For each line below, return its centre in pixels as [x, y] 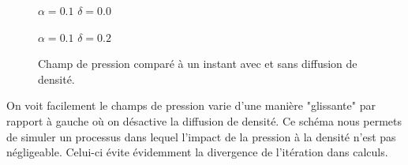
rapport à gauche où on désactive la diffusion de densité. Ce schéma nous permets [204, 120]
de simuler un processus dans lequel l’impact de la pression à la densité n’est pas [201, 136]
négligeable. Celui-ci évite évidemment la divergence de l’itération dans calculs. [197, 152]
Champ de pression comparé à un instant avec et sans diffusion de [198, 64]
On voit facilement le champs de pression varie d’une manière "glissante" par [191, 105]
